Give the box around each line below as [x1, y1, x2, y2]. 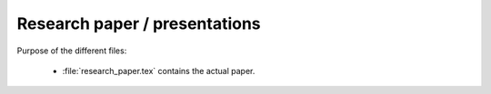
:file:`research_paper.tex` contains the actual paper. [62, 65, 256, 76]
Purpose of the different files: [16, 45, 127, 56]
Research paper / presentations [16, 14, 261, 33]
